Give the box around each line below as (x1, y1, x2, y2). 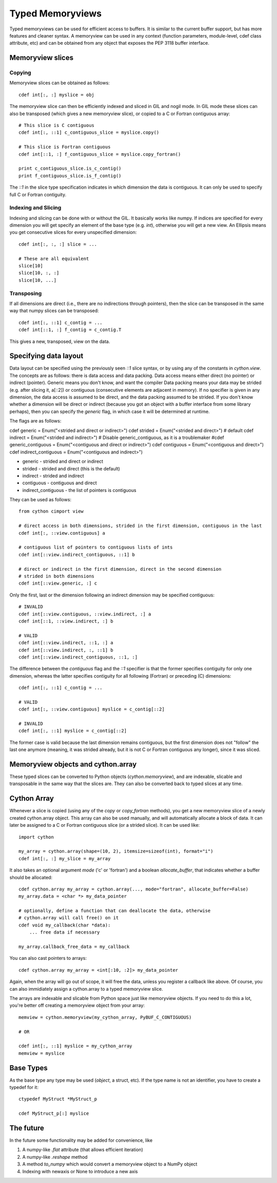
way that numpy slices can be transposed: (9, 307, 100, 314)
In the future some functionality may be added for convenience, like (9, 1137, 153, 1143)
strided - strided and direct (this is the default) (22, 465, 121, 471)
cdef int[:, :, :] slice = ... (18, 241, 97, 247)
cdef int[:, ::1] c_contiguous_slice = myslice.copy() (18, 130, 160, 136)
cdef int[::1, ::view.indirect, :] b (18, 618, 114, 624)
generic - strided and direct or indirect (22, 458, 104, 465)
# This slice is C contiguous (18, 122, 95, 129)
